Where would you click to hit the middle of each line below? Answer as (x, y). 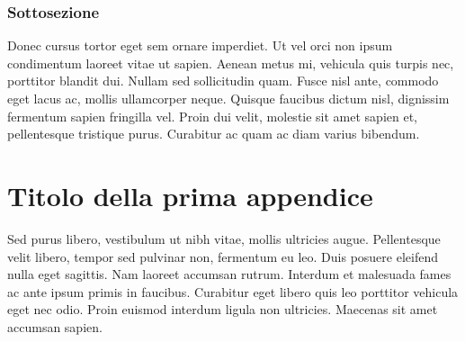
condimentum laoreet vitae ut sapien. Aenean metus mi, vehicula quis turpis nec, (231, 63)
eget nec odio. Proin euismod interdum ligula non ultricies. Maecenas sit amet (223, 309)
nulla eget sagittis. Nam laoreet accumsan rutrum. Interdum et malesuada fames (229, 274)
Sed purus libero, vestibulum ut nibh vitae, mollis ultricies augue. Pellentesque (224, 238)
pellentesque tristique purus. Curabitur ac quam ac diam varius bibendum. (214, 134)
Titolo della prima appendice (190, 195)
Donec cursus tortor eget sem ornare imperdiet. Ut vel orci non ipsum (200, 45)
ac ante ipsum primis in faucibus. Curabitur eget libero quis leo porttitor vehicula (233, 291)
